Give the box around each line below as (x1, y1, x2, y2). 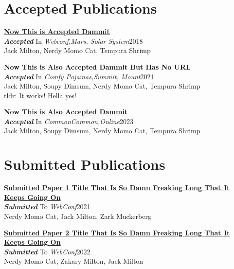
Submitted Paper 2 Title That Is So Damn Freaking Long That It (4, 227, 230, 237)
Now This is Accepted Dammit (4, 26, 110, 36)
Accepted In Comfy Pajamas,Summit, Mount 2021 (4, 71, 154, 81)
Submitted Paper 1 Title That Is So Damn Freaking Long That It (4, 182, 230, 193)
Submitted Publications (4, 154, 165, 174)
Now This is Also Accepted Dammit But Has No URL (4, 61, 191, 72)
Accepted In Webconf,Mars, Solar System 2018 (4, 36, 143, 46)
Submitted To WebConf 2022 (4, 246, 90, 256)
